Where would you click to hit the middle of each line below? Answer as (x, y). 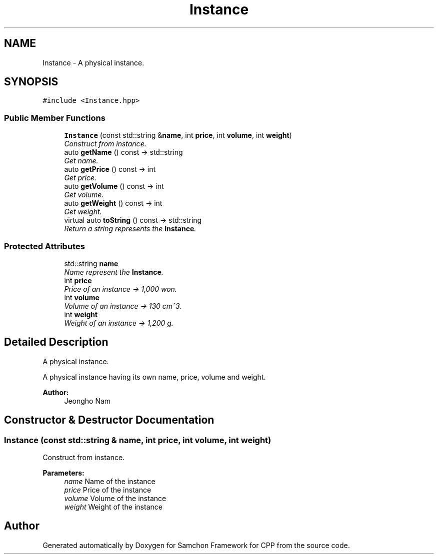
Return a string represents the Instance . (130, 229)
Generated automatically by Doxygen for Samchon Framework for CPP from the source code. (196, 545)
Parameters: (63, 473)
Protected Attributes (44, 246)
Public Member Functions (55, 118)
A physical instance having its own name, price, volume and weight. (154, 377)
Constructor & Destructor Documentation (109, 420)
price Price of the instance (108, 490)
